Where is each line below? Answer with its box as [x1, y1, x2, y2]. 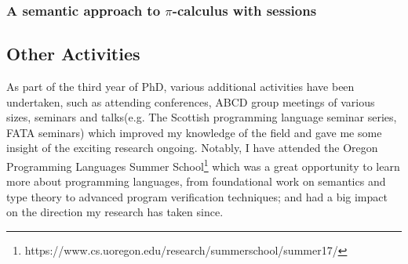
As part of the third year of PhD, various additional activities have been [6, 78, 355, 95]
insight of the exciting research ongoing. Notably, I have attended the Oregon [6, 139, 378, 156]
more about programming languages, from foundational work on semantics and [6, 173, 386, 190]
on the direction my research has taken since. [6, 204, 224, 220]
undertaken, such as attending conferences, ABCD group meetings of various [6, 93, 375, 110]
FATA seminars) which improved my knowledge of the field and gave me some [6, 124, 382, 140]
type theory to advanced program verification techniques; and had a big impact [6, 188, 388, 204]
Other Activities [6, 42, 140, 66]
